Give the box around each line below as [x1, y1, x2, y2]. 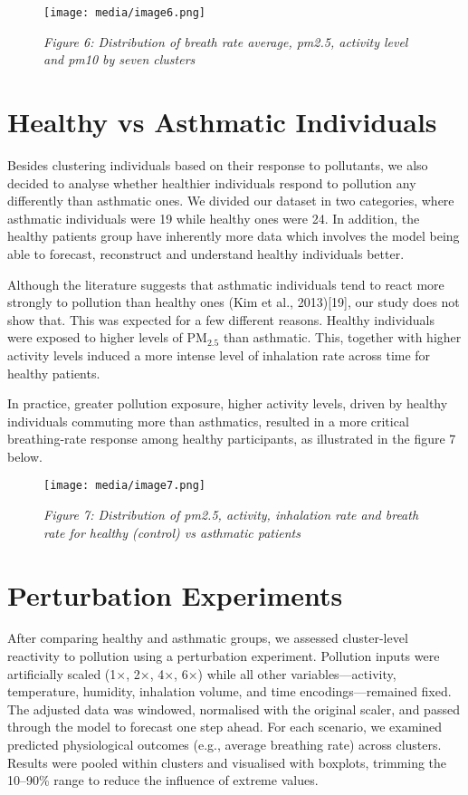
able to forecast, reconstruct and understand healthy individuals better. [7, 244, 405, 263]
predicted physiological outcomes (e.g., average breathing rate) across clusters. [7, 735, 442, 753]
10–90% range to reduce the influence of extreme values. [7, 771, 319, 790]
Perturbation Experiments [7, 576, 343, 613]
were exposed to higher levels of [7, 328, 183, 347]
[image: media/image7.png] [43, 479, 205, 493]
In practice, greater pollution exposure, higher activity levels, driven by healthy [7, 394, 448, 413]
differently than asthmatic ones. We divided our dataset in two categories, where [7, 191, 454, 210]
